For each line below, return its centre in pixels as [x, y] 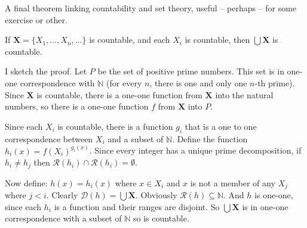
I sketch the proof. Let [46, 71]
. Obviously [156, 195]
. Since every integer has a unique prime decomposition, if [195, 150]
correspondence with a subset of [63, 218]
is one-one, [274, 195]
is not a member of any [233, 182]
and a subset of [136, 138]
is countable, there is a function [115, 126]
